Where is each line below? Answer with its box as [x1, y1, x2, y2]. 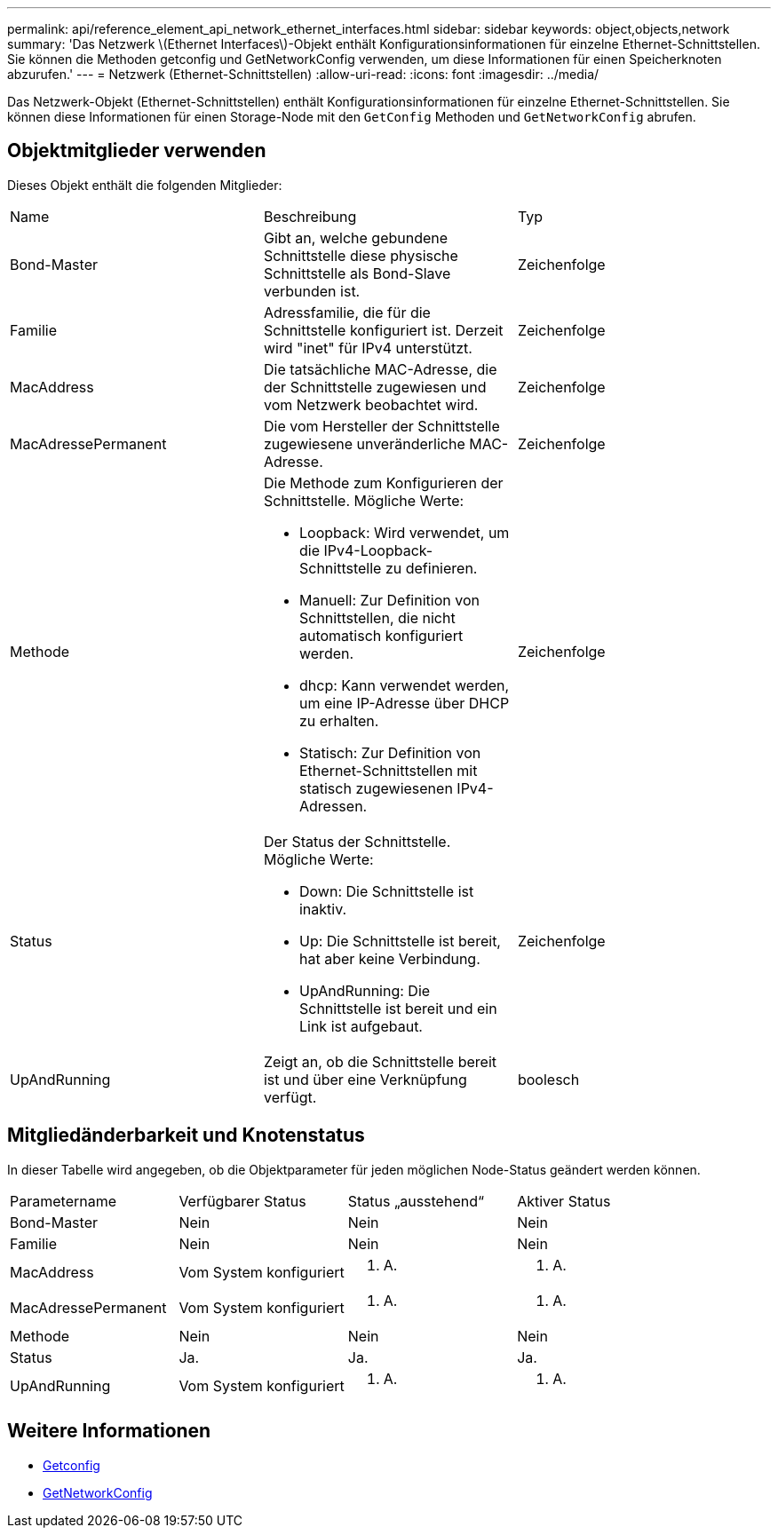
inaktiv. [298, 899, 347, 918]
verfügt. [263, 1088, 317, 1106]
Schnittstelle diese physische [263, 246, 458, 265]
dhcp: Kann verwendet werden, [298, 676, 510, 694]
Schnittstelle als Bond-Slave [263, 264, 451, 282]
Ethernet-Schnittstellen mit [298, 761, 478, 779]
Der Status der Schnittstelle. [263, 832, 451, 851]
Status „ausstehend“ [347, 1191, 485, 1210]
